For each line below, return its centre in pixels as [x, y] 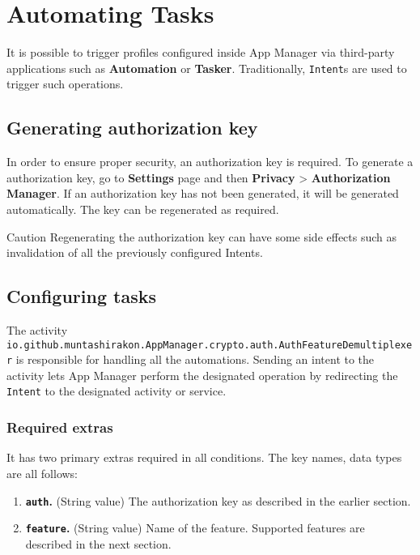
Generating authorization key [132, 128]
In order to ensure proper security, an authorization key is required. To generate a [210, 162]
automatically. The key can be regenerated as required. [143, 209]
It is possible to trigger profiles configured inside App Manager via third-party [201, 52]
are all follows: [42, 473]
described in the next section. [98, 543]
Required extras [60, 427]
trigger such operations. [65, 84]
